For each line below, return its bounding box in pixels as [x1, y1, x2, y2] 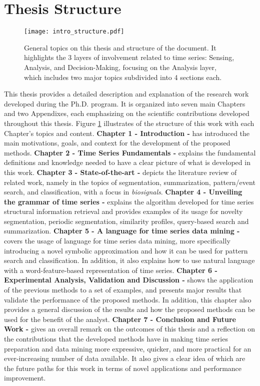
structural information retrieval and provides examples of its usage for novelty [4, 206, 243, 216]
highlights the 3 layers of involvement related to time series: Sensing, [24, 52, 234, 62]
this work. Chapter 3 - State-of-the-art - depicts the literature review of [4, 166, 237, 177]
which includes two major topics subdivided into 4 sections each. [24, 71, 222, 82]
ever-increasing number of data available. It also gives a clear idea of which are [4, 353, 245, 363]
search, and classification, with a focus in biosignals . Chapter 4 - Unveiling [4, 186, 242, 197]
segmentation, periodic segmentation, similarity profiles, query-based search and [4, 215, 249, 226]
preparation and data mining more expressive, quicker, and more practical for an [4, 343, 251, 353]
